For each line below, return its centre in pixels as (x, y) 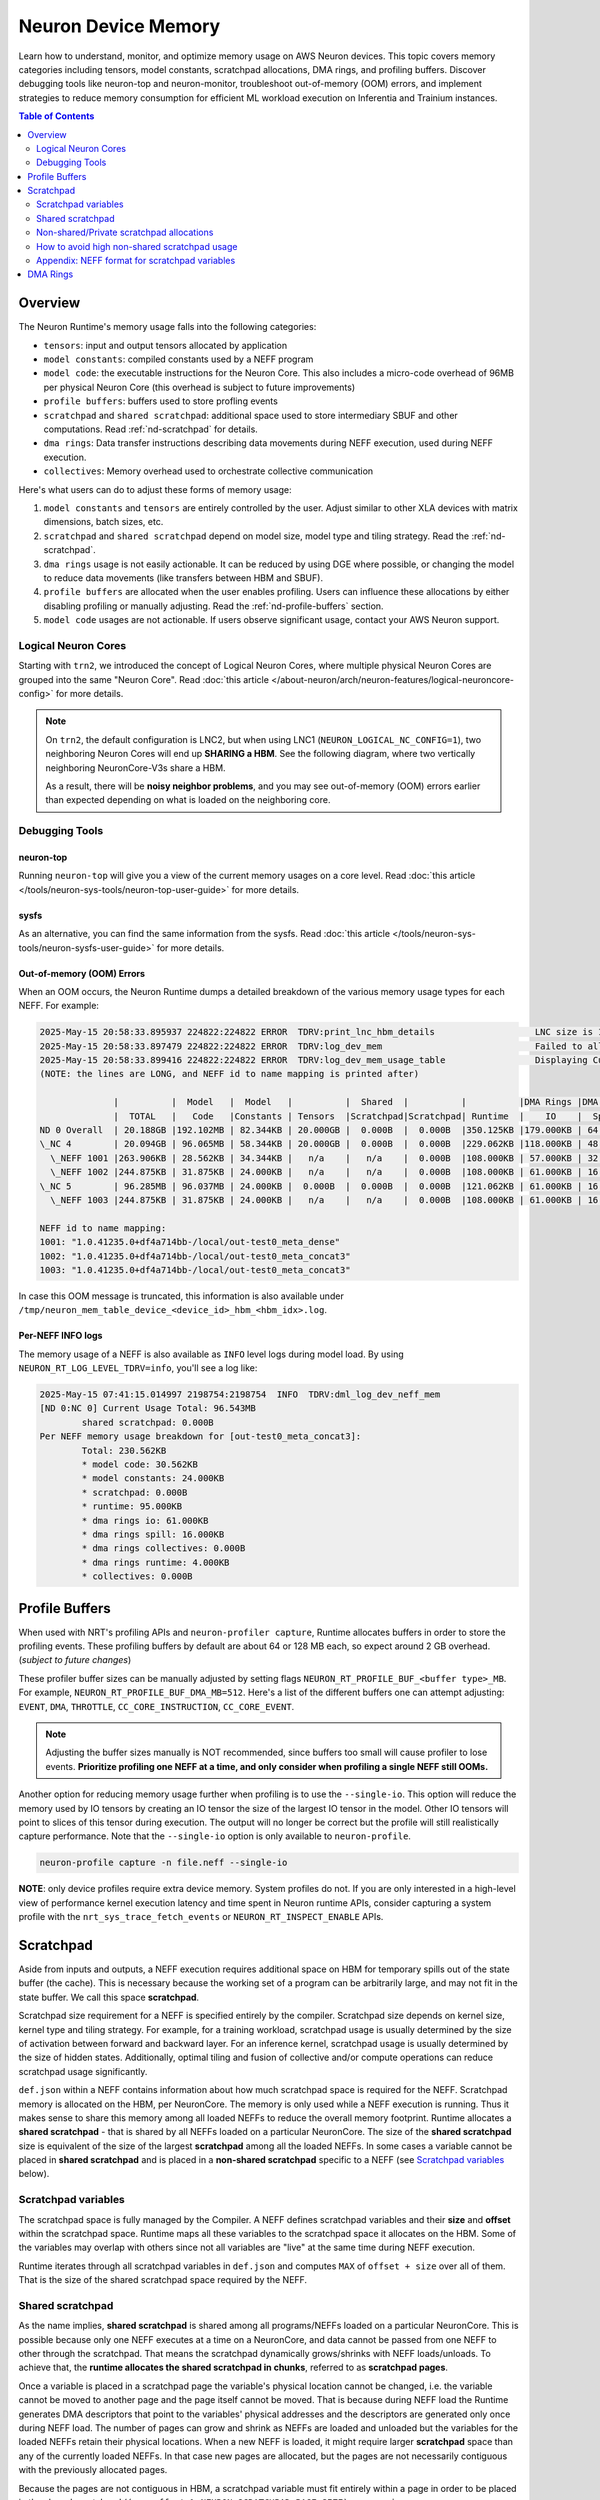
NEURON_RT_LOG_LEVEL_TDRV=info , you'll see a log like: (138, 1368)
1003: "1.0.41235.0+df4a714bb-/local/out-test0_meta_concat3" (195, 1269)
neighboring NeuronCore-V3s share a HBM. (135, 767)
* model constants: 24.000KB (153, 1478)
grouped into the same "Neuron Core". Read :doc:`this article (144, 679)
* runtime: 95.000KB (132, 1506)
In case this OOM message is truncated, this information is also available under (181, 1296)
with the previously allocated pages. (93, 2470)
